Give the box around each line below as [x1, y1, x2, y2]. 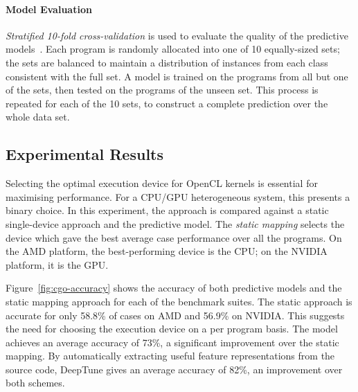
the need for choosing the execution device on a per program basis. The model [6, 321, 338, 336]
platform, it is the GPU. [6, 257, 109, 271]
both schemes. [6, 375, 65, 390]
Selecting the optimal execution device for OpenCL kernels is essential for [6, 176, 318, 190]
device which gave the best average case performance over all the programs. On [6, 230, 342, 244]
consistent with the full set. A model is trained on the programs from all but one [6, 69, 348, 83]
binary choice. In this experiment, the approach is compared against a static [6, 203, 329, 217]
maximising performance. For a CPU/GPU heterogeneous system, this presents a [6, 189, 350, 204]
